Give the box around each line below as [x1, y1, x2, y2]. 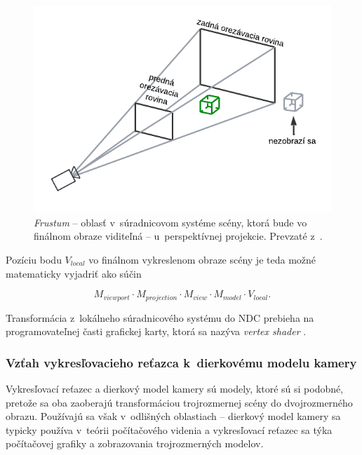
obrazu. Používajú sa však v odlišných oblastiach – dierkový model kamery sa [6, 409, 341, 423]
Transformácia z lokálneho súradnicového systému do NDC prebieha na [6, 310, 314, 325]
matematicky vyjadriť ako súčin [6, 266, 142, 280]
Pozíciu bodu [6, 252, 62, 266]
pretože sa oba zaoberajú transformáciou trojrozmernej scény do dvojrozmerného [6, 395, 353, 409]
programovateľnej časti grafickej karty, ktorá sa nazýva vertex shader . [6, 324, 307, 339]
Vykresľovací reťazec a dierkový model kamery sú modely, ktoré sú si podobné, [6, 381, 344, 395]
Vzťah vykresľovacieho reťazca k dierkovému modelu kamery [6, 353, 357, 371]
